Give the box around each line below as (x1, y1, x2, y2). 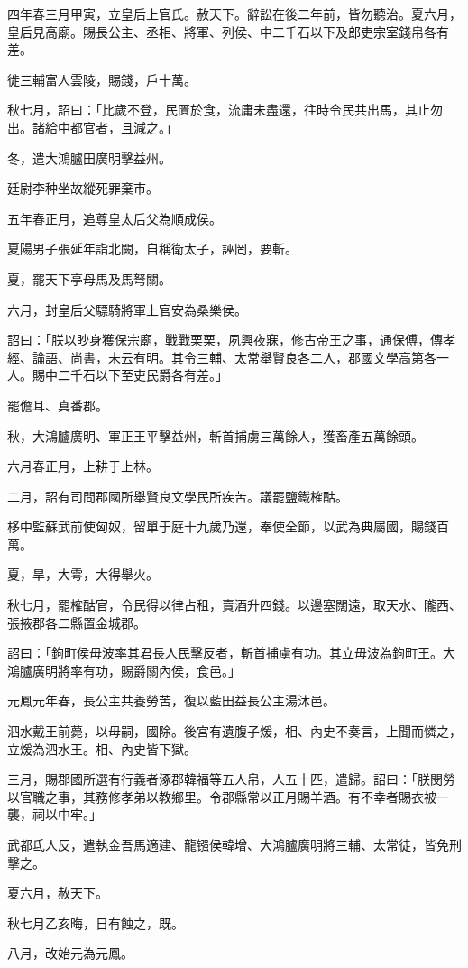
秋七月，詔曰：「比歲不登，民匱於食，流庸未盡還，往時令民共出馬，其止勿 (7, 100, 443, 119)
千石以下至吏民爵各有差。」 (69, 365, 228, 384)
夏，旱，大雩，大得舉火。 (7, 565, 159, 584)
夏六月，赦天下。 (7, 883, 108, 902)
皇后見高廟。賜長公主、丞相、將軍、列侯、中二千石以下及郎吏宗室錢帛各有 (7, 22, 449, 41)
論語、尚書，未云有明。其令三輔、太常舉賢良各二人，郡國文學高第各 (32, 347, 436, 366)
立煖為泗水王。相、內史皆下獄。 (7, 739, 197, 758)
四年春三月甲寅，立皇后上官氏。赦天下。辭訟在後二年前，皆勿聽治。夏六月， (7, 5, 462, 23)
